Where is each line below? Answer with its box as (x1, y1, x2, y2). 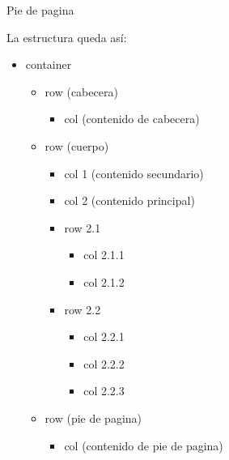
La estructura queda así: (6, 28, 127, 45)
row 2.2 (64, 300, 101, 317)
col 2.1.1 (83, 246, 125, 263)
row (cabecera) (45, 83, 118, 100)
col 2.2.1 (83, 328, 125, 345)
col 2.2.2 (83, 355, 125, 372)
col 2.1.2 (83, 273, 125, 290)
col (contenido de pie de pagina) (64, 437, 223, 454)
